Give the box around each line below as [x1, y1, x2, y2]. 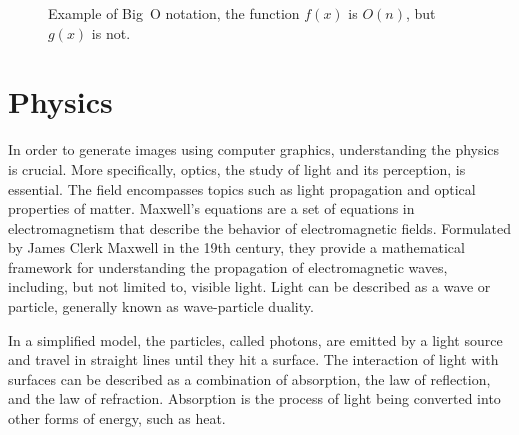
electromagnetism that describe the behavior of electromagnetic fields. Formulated [8, 217, 512, 238]
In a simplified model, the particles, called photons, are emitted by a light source [8, 329, 503, 350]
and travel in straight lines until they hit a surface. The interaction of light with [8, 349, 499, 370]
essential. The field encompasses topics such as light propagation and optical [8, 178, 476, 199]
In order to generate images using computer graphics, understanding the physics [8, 139, 500, 160]
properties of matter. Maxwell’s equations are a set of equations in [8, 198, 415, 219]
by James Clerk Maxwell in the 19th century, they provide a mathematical [8, 237, 465, 258]
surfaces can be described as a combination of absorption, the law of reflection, [8, 368, 491, 389]
